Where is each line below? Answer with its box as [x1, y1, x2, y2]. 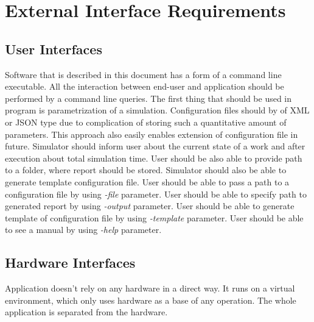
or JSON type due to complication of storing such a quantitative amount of [5, 115, 287, 128]
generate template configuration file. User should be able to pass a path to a [5, 175, 290, 188]
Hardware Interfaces [5, 253, 136, 272]
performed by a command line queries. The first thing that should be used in [5, 91, 292, 104]
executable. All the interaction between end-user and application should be [5, 80, 284, 93]
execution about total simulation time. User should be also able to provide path [5, 151, 302, 164]
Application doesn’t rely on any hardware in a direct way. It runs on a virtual [5, 282, 295, 295]
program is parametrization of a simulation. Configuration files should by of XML [5, 104, 310, 116]
